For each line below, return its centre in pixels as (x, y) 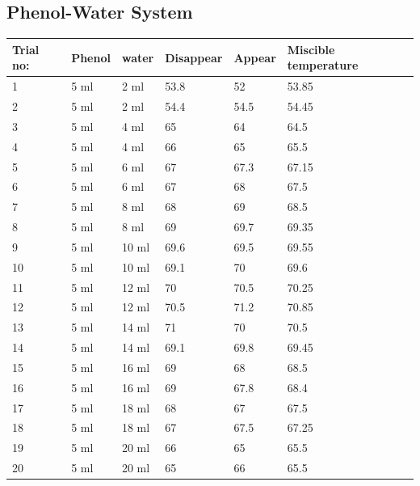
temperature (323, 65)
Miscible (311, 49)
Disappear (194, 57)
